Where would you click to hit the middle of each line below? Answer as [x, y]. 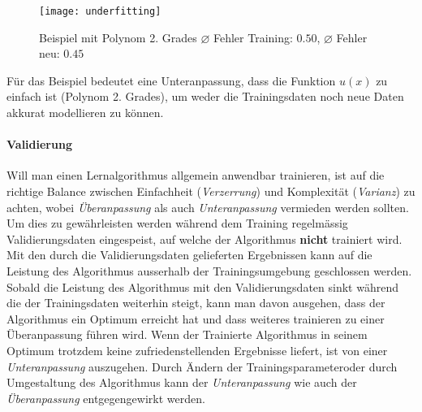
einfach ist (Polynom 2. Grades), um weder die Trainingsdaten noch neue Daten [205, 96]
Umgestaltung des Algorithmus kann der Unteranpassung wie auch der [182, 382]
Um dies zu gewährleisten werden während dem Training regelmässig [177, 223]
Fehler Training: [253, 37]
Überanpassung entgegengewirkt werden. [106, 398]
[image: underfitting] [100, 11]
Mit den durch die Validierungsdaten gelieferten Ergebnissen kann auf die [189, 255]
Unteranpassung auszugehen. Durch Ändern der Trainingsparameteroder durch [202, 366]
